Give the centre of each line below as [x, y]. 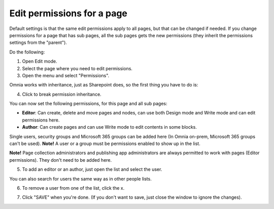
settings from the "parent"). [38, 43]
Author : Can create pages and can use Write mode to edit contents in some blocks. [110, 127]
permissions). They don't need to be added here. [61, 160]
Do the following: [27, 52]
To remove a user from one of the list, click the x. [73, 188]
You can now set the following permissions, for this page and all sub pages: [88, 104]
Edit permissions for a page [68, 13]
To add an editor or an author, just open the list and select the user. [92, 169]
